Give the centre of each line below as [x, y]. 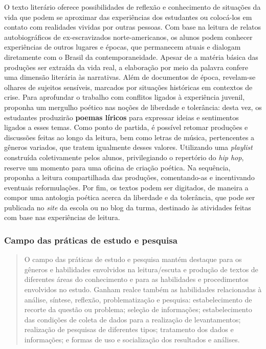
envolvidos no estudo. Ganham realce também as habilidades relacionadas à [143, 289]
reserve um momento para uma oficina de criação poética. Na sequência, [117, 167]
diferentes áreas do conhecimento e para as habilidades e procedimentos [136, 279]
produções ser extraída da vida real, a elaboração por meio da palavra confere [126, 67]
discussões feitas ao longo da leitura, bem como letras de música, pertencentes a [129, 137]
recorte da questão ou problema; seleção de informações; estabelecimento [138, 309]
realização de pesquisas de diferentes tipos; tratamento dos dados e [129, 329]
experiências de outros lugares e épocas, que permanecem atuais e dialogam [123, 47]
